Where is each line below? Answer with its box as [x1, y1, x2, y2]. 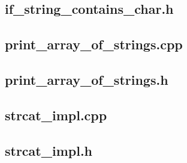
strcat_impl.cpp [5, 105, 107, 124]
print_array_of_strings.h [5, 70, 168, 88]
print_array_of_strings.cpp [5, 35, 183, 54]
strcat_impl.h [5, 141, 93, 159]
